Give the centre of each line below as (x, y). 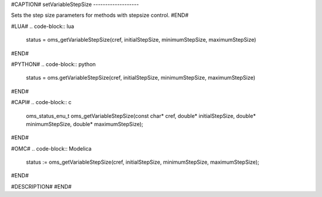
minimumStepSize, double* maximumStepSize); (84, 124)
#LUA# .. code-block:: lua (43, 26)
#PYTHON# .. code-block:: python (53, 64)
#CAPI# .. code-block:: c (41, 102)
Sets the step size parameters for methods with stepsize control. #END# (100, 15)
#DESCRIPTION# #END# (41, 186)
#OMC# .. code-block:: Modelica (51, 148)
